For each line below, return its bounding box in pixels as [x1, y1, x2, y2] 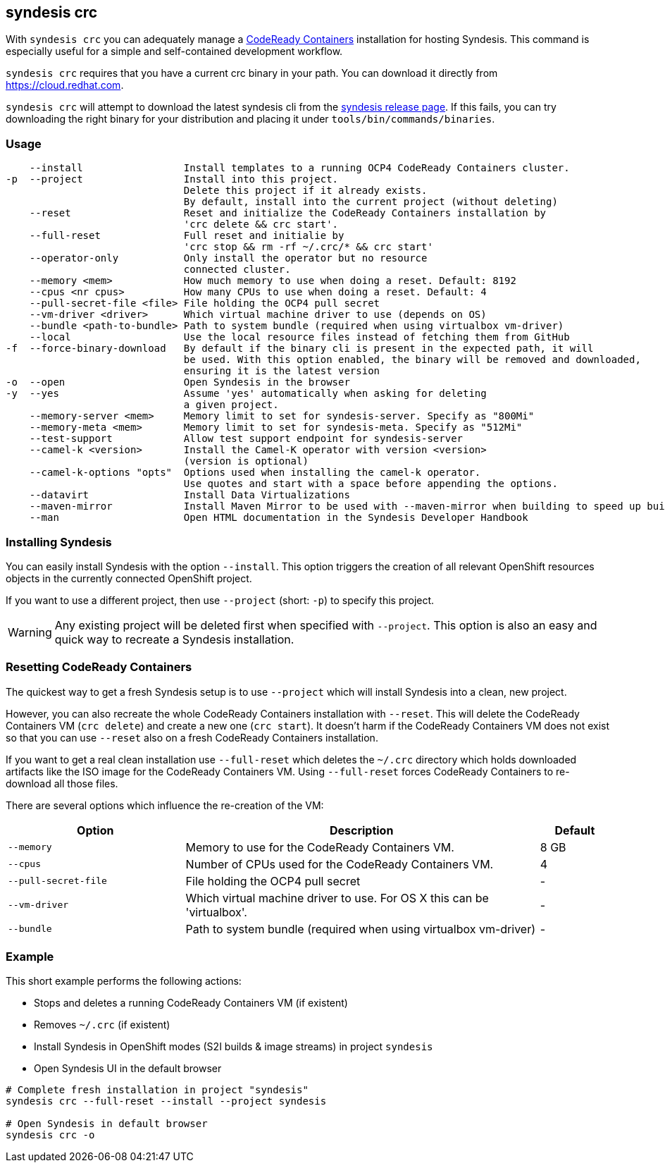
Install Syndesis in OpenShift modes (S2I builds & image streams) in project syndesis [34, 1040, 433, 1053]
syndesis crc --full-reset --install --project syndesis [6, 1095, 327, 1107]
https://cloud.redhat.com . [6, 79, 124, 92]
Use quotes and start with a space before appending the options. [183, 478, 558, 490]
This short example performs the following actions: [6, 975, 242, 988]
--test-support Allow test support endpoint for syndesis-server [29, 433, 464, 445]
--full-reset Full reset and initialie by [29, 230, 344, 242]
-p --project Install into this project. [6, 173, 339, 185]
